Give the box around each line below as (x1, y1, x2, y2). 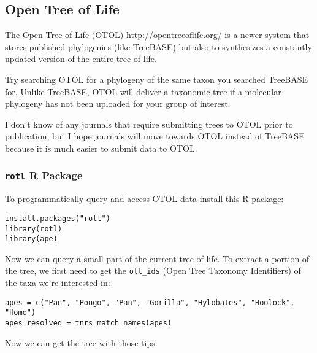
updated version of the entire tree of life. (5, 52, 157, 65)
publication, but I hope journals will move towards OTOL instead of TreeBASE (5, 130, 305, 142)
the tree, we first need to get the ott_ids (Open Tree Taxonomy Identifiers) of (5, 264, 301, 277)
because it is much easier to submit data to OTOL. (5, 141, 197, 154)
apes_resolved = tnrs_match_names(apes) (5, 319, 172, 328)
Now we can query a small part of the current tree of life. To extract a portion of (5, 252, 310, 265)
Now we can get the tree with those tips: (5, 336, 158, 349)
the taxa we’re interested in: (5, 276, 110, 289)
